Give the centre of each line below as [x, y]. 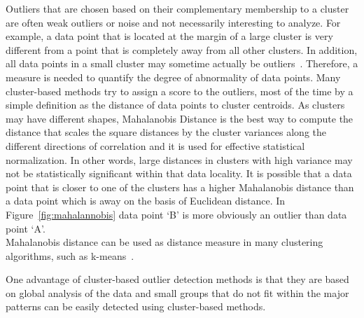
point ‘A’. [26, 228]
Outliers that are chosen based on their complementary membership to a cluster [177, 8]
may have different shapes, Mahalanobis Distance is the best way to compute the [180, 118]
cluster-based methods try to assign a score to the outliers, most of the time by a [180, 91]
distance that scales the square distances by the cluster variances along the [166, 132]
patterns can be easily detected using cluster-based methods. [136, 306]
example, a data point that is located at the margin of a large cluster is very [169, 36]
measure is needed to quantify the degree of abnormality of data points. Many [173, 77]
